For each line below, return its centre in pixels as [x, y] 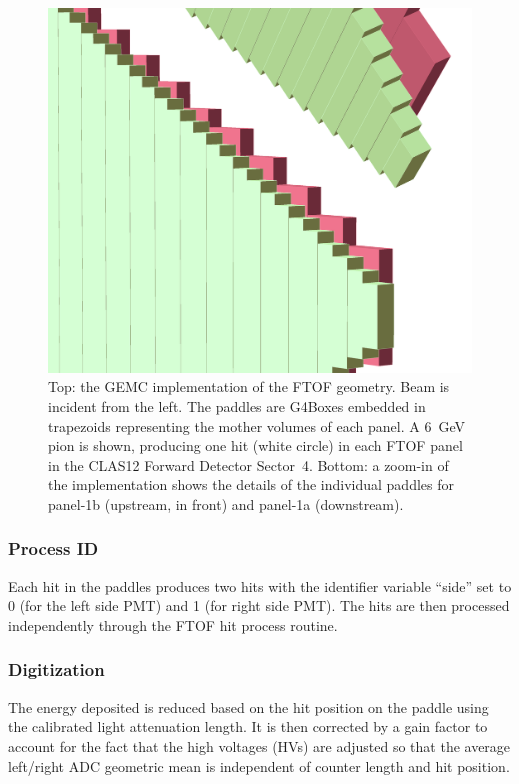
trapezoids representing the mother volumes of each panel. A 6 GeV [256, 425]
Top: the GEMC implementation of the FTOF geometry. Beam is [249, 386]
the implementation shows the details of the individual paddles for [251, 484]
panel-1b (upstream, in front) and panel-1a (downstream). [226, 503]
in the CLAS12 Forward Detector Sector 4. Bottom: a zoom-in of [248, 464]
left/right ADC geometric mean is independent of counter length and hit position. [259, 765]
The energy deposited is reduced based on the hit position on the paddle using [248, 706]
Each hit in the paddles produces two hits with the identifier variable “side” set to [260, 585]
